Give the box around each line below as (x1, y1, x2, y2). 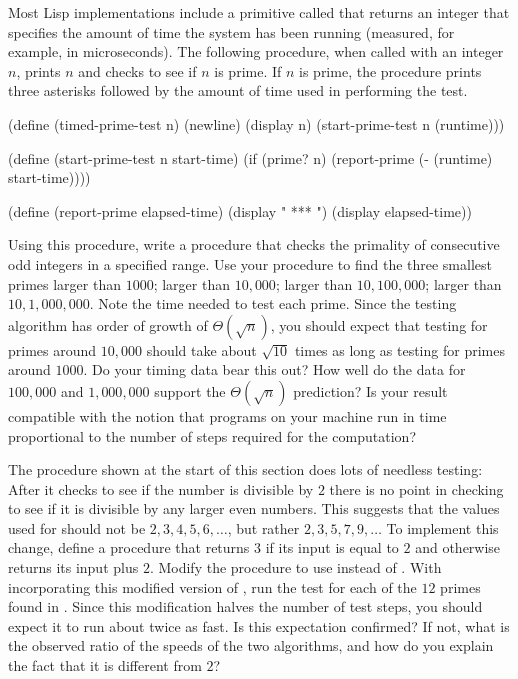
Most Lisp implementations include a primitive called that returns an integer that (8, 2, 510, 22)
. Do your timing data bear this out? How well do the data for (83, 359, 466, 380)
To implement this (386, 517, 499, 538)
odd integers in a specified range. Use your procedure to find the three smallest (8, 253, 492, 274)
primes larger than (8, 273, 121, 294)
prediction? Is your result (293, 380, 448, 401)
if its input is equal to (265, 537, 399, 558)
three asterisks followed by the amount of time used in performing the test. (8, 80, 468, 101)
